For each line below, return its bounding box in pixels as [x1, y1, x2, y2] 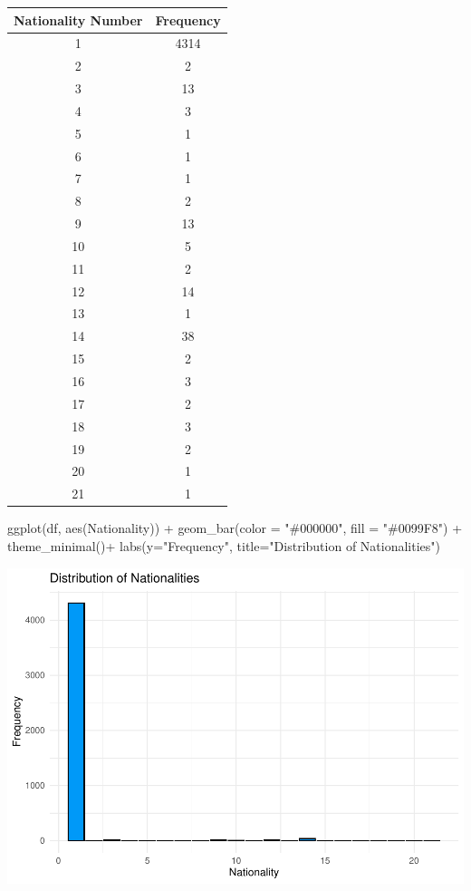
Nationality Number [14, 10, 143, 29]
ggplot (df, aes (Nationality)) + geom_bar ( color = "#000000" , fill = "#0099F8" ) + [7, 518, 463, 538]
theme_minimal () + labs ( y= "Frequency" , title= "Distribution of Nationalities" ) [7, 536, 440, 555]
